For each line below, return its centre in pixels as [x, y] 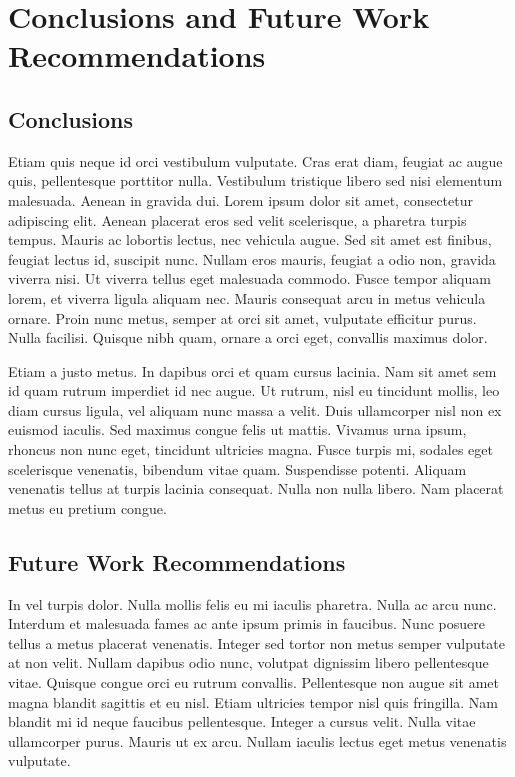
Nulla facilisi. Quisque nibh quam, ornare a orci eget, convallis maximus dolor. [248, 337]
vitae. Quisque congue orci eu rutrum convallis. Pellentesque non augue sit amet [253, 682]
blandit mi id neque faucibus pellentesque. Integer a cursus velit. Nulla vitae [242, 721]
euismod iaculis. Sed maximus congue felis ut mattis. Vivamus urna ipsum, [237, 429]
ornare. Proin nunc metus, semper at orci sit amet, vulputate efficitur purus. [242, 317]
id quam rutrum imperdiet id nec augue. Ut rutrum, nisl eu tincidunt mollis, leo [254, 390]
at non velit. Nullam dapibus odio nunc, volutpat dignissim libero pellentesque [248, 662]
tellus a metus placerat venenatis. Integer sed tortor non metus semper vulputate [256, 642]
